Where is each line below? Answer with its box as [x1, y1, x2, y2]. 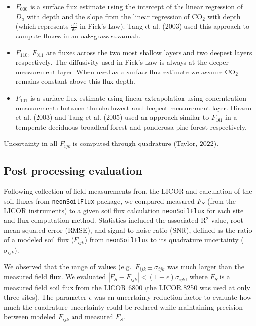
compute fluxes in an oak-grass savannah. [15, 31, 141, 41]
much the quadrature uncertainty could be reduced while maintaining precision [4, 301, 243, 312]
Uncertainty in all [4, 138, 58, 148]
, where [185, 271, 208, 282]
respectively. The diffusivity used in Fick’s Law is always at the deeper [15, 57, 229, 67]
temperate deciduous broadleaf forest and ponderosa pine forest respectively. [15, 121, 247, 132]
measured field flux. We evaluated [4, 271, 106, 282]
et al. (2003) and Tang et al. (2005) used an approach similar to [15, 112, 209, 122]
